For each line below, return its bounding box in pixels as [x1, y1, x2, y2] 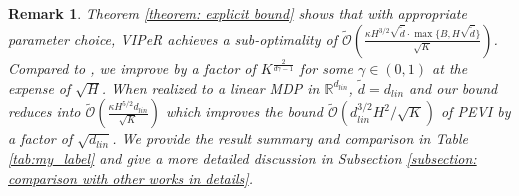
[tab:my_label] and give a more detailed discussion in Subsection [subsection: [8, 147, 477, 168]
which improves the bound [165, 101, 323, 122]
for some [299, 57, 353, 78]
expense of [8, 77, 71, 98]
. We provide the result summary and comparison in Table [112, 128, 469, 149]
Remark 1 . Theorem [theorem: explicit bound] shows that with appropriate [8, 3, 467, 23]
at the [432, 57, 468, 78]
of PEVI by [440, 101, 511, 122]
